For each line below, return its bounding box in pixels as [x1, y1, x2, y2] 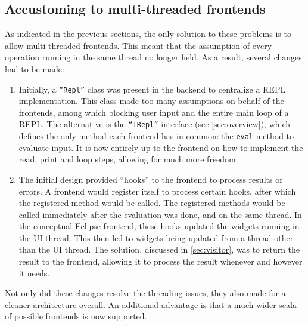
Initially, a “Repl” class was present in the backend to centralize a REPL [18, 82, 286, 95]
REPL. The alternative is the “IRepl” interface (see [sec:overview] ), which [18, 118, 291, 130]
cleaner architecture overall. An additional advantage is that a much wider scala [5, 298, 297, 310]
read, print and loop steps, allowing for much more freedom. [18, 153, 238, 165]
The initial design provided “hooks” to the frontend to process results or [18, 173, 283, 185]
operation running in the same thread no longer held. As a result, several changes [5, 51, 302, 63]
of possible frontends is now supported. [5, 310, 147, 322]
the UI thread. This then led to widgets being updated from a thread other [18, 231, 294, 244]
